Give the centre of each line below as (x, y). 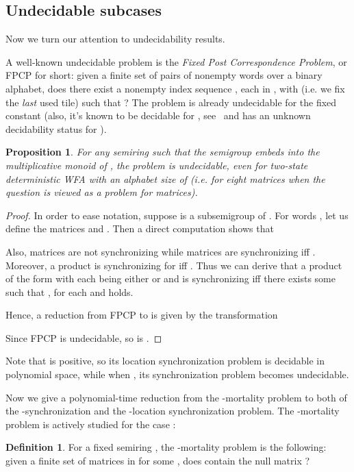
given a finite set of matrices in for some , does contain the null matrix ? (158, 461)
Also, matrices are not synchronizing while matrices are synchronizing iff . (161, 251)
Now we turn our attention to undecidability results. (115, 39)
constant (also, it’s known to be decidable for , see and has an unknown (158, 115)
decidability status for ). (56, 128)
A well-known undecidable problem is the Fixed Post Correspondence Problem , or (176, 61)
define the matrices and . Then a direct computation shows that (140, 228)
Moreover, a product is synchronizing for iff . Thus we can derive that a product (174, 265)
